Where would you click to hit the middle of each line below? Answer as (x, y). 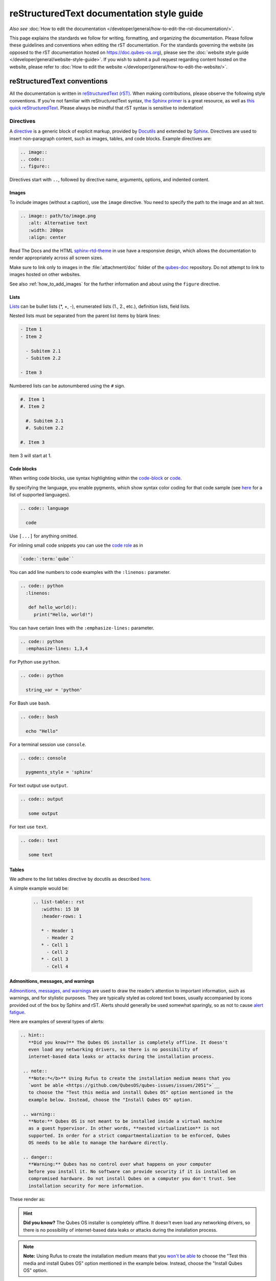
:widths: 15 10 (60, 909)
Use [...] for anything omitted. (44, 536)
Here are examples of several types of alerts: (57, 1022)
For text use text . (29, 827)
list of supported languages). (40, 495)
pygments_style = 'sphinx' (60, 772)
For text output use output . (39, 786)
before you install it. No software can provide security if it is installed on (132, 1171)
